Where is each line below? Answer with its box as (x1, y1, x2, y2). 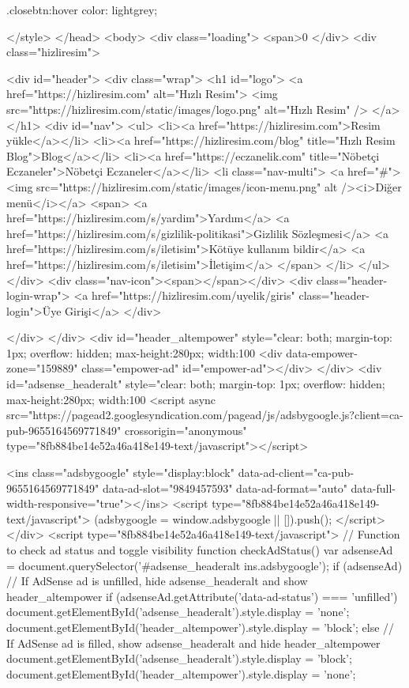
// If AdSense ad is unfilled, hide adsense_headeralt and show (6, 573, 308, 589)
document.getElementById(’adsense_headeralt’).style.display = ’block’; (6, 650, 352, 667)
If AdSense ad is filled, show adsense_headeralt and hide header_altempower (6, 634, 381, 651)
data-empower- (286, 344, 358, 361)
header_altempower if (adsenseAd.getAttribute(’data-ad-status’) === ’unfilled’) (6, 588, 398, 604)
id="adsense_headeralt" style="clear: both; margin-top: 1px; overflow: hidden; (6, 376, 385, 392)
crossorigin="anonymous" (124, 421, 247, 438)
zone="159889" (6, 360, 78, 376)
